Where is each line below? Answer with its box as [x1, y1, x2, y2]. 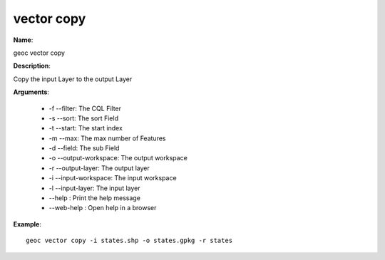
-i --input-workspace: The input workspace [48, 174, 178, 182]
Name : [13, 36, 34, 44]
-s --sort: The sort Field [48, 114, 119, 123]
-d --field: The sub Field [48, 144, 120, 152]
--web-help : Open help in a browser [48, 204, 157, 212]
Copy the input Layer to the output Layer [13, 75, 133, 83]
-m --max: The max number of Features [48, 134, 166, 142]
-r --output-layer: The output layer [48, 164, 150, 172]
